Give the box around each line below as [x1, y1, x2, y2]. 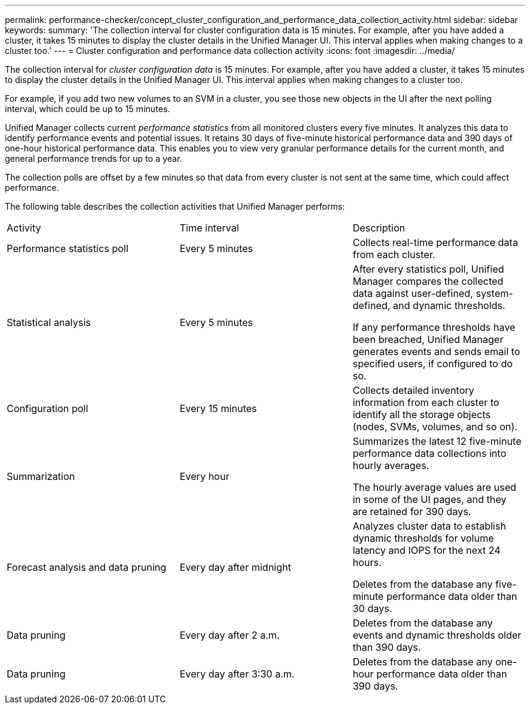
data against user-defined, [352, 287, 473, 299]
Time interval [179, 222, 239, 234]
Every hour [179, 470, 229, 482]
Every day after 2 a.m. [179, 629, 280, 641]
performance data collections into [352, 447, 506, 459]
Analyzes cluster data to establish [352, 520, 506, 532]
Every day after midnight [179, 561, 292, 573]
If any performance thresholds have [352, 321, 515, 333]
